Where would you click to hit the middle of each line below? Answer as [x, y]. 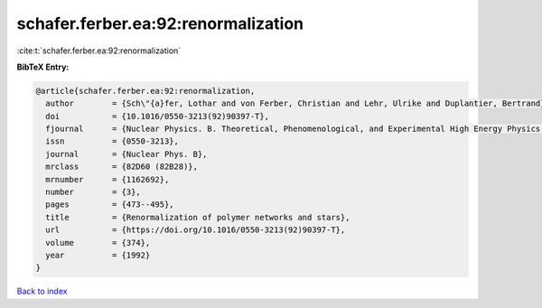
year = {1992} [98, 255]
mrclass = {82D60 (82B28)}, [122, 167]
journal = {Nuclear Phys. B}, [126, 154]
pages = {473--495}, [110, 205]
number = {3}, [93, 192]
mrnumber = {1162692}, [107, 179]
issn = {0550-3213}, [112, 141]
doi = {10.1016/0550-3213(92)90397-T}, [158, 116]
